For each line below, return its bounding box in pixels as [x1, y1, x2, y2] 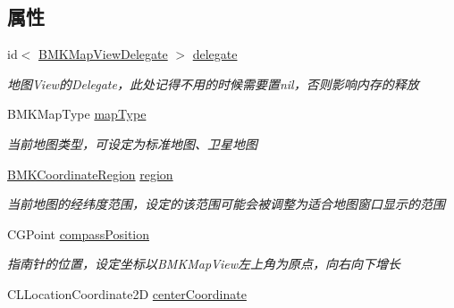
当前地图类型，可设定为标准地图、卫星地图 [7, 134, 257, 153]
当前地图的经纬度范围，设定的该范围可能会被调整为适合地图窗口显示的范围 [7, 195, 445, 213]
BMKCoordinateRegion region [7, 164, 173, 183]
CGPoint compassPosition [7, 224, 150, 243]
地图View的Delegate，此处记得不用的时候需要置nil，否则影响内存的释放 [7, 74, 419, 93]
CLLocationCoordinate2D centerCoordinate [7, 284, 247, 303]
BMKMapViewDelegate [38, 45, 168, 63]
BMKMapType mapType [7, 104, 147, 123]
